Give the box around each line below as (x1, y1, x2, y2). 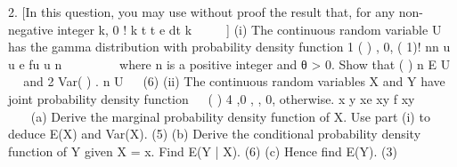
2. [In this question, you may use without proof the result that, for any (8, 3, 396, 20)
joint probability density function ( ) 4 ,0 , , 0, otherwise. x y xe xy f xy (8, 89, 415, 107)
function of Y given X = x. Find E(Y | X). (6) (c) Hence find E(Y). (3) (8, 141, 397, 160)
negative (8, 20, 53, 38)
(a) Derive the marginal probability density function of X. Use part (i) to (30, 107, 430, 125)
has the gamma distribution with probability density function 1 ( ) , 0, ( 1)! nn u (8, 37, 451, 56)
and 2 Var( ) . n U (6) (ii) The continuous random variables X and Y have (23, 72, 445, 91)
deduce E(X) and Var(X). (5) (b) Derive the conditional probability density (8, 124, 421, 143)
